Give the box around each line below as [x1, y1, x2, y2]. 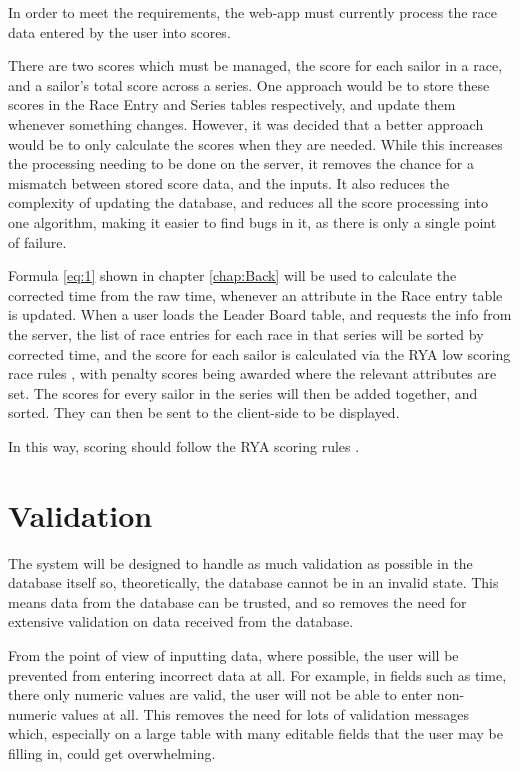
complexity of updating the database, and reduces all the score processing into [8, 192, 489, 213]
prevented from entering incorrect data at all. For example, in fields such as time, [8, 664, 507, 685]
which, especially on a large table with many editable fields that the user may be [8, 723, 503, 744]
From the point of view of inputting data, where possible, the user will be [8, 644, 459, 665]
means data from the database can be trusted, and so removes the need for [8, 591, 467, 612]
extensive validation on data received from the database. [8, 611, 354, 632]
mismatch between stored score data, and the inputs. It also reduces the [8, 172, 450, 193]
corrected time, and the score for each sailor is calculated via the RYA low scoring [8, 343, 511, 364]
